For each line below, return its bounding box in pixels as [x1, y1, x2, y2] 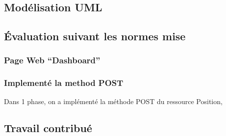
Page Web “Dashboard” [4, 54, 100, 66]
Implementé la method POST [4, 77, 124, 89]
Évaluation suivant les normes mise [4, 28, 186, 44]
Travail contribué [4, 120, 92, 135]
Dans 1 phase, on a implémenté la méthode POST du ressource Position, [4, 96, 223, 106]
